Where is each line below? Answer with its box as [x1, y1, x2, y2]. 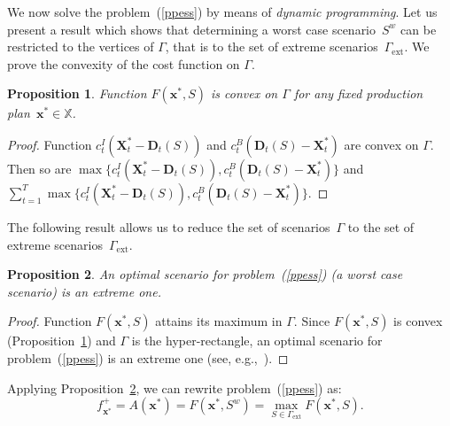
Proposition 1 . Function [7, 84, 147, 103]
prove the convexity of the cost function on [7, 54, 240, 73]
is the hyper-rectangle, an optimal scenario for [131, 331, 383, 350]
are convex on [344, 135, 419, 153]
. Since [293, 312, 330, 330]
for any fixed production [293, 84, 423, 103]
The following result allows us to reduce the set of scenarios [7, 217, 330, 236]
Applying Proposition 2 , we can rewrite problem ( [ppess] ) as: [7, 378, 342, 397]
